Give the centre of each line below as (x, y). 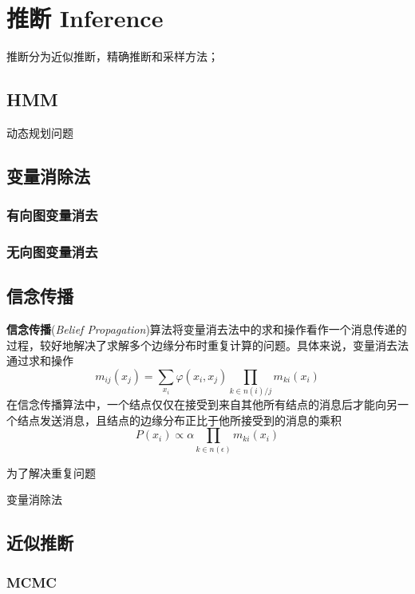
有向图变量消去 (52, 215)
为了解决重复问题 (51, 472)
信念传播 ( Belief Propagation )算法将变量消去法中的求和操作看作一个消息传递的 (207, 329)
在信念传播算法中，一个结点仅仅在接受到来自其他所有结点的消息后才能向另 (202, 404)
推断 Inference (85, 18)
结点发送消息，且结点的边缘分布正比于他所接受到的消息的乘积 (179, 420)
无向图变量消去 (52, 252)
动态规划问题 (40, 132)
